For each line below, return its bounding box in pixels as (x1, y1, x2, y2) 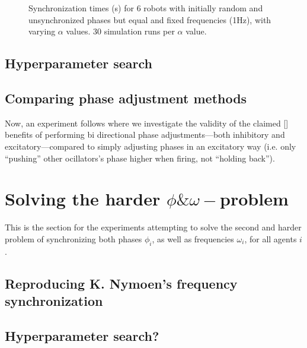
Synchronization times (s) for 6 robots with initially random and (28, 2, 263, 14)
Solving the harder (5, 186, 161, 211)
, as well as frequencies (152, 232, 234, 245)
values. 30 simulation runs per (66, 25, 175, 37)
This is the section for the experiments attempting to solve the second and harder (5, 221, 302, 233)
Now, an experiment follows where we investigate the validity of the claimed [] (5, 116, 289, 129)
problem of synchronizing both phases (5, 232, 142, 245)
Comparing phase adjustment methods (5, 88, 247, 107)
